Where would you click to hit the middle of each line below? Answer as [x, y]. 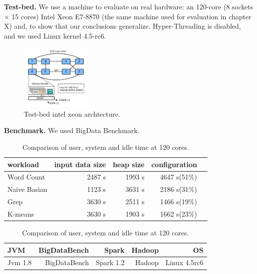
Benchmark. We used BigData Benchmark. [72, 130]
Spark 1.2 [110, 262]
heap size [128, 164]
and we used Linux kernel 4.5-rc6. [55, 35]
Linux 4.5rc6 [184, 262]
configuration [174, 164]
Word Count [26, 177]
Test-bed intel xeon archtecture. [72, 114]
